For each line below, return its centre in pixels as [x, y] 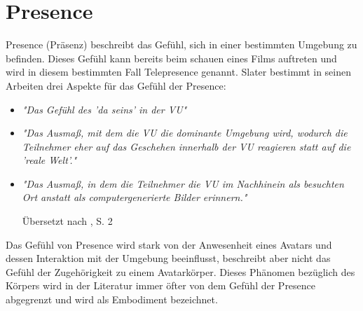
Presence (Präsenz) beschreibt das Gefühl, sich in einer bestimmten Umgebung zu [181, 44]
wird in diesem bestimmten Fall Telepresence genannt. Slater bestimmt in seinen [178, 72]
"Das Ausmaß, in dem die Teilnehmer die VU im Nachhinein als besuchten [183, 183]
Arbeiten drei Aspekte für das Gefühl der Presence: [116, 85]
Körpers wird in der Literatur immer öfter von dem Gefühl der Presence [161, 285]
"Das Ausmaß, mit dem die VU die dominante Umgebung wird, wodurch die [185, 133]
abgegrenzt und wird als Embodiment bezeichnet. [112, 299]
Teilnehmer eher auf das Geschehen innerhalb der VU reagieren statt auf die [186, 146]
